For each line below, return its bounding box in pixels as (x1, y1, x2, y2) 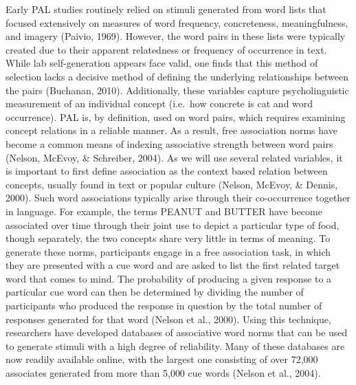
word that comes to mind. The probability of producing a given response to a (5, 271, 332, 285)
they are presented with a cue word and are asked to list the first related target (5, 258, 340, 272)
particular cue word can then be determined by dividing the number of (5, 285, 304, 299)
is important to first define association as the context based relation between (5, 164, 328, 178)
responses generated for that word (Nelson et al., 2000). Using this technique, (5, 311, 331, 326)
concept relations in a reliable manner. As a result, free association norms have (5, 123, 337, 137)
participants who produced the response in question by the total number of (5, 298, 322, 313)
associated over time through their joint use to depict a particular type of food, (5, 217, 340, 232)
